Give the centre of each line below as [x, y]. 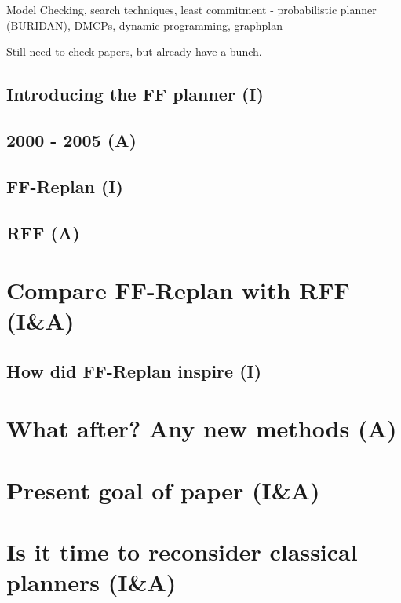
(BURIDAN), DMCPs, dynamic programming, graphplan [144, 25]
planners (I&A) [91, 582]
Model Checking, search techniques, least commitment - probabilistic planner [191, 9]
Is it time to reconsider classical [182, 552]
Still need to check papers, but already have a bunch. [134, 51]
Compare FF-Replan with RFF [178, 290]
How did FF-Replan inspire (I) [134, 370]
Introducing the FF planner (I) [135, 94]
